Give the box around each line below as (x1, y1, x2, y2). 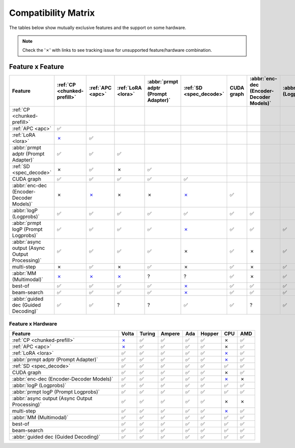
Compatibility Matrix (9, 7, 95, 18)
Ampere (160, 330, 180, 337)
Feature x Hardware (9, 320, 58, 327)
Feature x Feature (9, 63, 64, 71)
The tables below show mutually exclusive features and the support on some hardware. (9, 25, 186, 31)
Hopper (201, 330, 219, 337)
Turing (139, 330, 155, 337)
